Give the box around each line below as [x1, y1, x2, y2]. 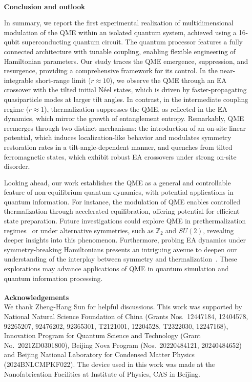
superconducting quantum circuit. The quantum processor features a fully [21, 37, 243, 47]
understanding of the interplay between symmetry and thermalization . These [4, 254, 237, 264]
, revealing [203, 225, 234, 235]
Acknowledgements [4, 292, 69, 302]
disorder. [4, 161, 30, 171]
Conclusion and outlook [4, 1, 85, 11]
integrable [4, 75, 34, 85]
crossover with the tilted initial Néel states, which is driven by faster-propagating [4, 84, 247, 95]
